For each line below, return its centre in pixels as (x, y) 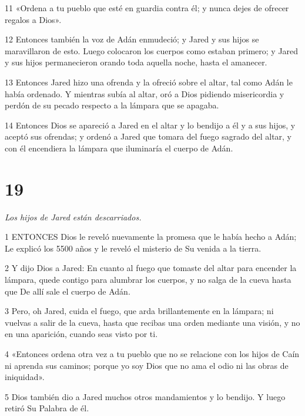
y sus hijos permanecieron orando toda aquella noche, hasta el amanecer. (136, 62)
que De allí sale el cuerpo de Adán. (68, 291)
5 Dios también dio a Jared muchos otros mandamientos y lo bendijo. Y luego (145, 396)
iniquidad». (25, 377)
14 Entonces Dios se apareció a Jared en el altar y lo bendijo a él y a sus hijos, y (150, 125)
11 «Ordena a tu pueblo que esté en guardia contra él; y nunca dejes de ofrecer (147, 8)
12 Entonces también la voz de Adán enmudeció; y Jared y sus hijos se (132, 39)
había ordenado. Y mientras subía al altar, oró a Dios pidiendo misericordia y (145, 93)
